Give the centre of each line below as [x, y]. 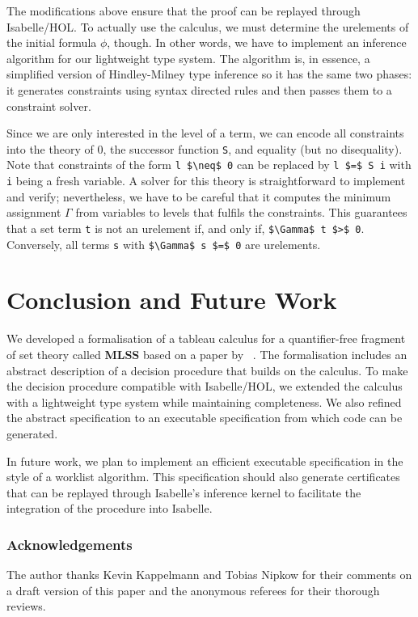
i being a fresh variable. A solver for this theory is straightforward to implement [206, 181]
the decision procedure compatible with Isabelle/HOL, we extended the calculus [205, 386]
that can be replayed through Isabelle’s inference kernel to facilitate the [184, 492]
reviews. [26, 606]
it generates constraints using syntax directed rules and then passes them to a [199, 89]
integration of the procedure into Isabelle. [110, 508]
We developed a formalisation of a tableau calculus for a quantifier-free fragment [206, 338]
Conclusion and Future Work [172, 300]
